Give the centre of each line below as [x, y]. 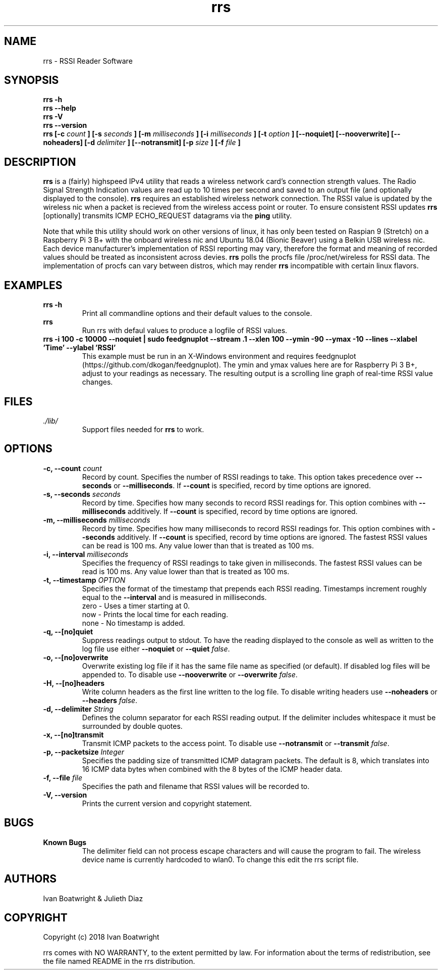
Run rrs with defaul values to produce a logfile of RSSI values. [185, 331]
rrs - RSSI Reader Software [88, 61]
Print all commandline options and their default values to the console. [197, 313]
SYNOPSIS [32, 80]
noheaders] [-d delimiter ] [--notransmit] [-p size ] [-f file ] [142, 143]
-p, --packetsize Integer [84, 752]
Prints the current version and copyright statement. [167, 803]
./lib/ [50, 421]
